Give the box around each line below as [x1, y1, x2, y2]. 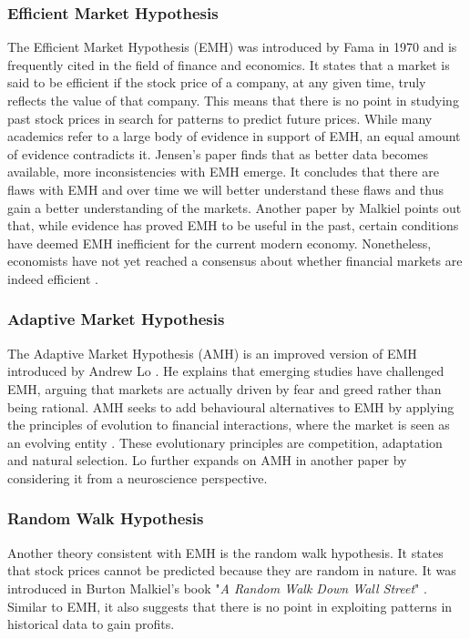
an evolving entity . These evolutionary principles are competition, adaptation [7, 432, 443, 451]
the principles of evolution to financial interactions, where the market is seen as [7, 415, 450, 434]
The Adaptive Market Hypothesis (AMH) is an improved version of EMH [7, 343, 417, 362]
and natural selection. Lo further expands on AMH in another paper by [7, 451, 407, 470]
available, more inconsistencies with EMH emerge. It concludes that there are [7, 162, 439, 181]
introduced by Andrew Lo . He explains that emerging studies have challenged [7, 361, 444, 380]
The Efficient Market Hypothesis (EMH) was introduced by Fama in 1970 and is [7, 37, 457, 56]
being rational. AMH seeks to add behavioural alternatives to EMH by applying [7, 397, 455, 416]
